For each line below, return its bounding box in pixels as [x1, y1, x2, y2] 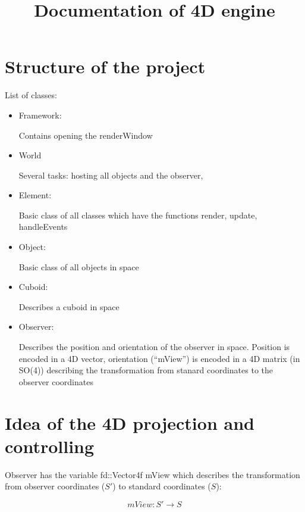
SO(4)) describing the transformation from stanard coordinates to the [18, 364, 273, 376]
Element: [18, 189, 52, 201]
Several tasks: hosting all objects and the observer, [18, 168, 203, 181]
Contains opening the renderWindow [18, 129, 153, 141]
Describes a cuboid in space [18, 300, 120, 313]
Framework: [18, 108, 62, 121]
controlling [5, 433, 95, 458]
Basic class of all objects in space [18, 260, 139, 273]
